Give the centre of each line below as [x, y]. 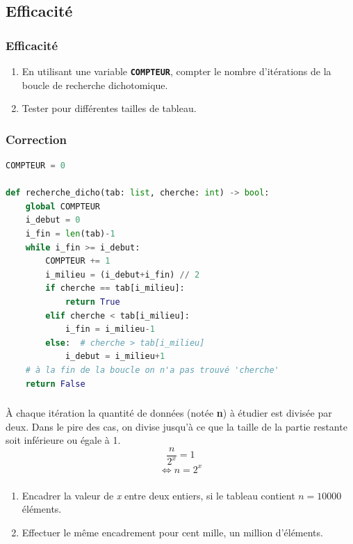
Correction [36, 139]
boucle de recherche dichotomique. [95, 85]
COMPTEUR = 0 [35, 166]
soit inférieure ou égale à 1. [63, 440]
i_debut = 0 [53, 220]
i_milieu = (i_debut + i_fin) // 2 [123, 274]
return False [55, 384]
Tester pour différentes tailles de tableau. [109, 108]
